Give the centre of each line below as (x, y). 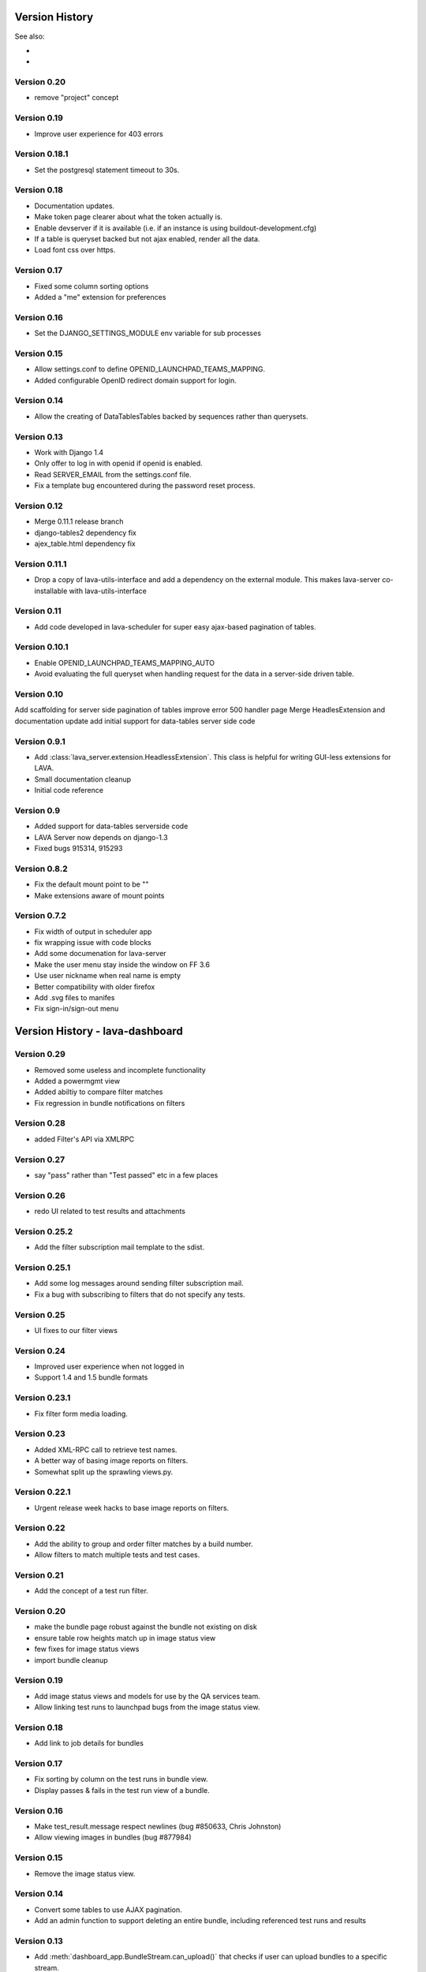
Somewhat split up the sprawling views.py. (104, 1472)
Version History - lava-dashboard (99, 1031)
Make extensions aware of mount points (99, 895)
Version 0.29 (40, 1055)
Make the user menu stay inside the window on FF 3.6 (122, 964)
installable (51, 591)
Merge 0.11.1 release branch (79, 521)
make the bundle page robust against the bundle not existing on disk (146, 1627)
